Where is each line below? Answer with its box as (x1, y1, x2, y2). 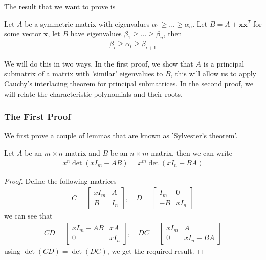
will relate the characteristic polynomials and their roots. (4, 88, 183, 99)
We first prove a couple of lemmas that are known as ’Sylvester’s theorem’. (4, 130, 238, 141)
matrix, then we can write (151, 147, 232, 158)
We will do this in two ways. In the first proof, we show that (4, 58, 193, 69)
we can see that (4, 210, 53, 221)
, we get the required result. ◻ (107, 245, 204, 256)
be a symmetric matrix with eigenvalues (25, 18, 150, 29)
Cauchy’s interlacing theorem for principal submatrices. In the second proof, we (4, 78, 254, 89)
